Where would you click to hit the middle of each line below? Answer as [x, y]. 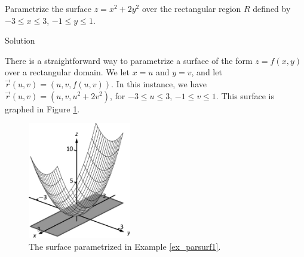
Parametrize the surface [48, 8]
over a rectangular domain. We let [67, 72]
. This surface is [245, 95]
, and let [207, 72]
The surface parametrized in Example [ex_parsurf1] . [125, 247]
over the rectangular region [191, 8]
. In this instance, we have [159, 83]
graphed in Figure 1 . [42, 108]
